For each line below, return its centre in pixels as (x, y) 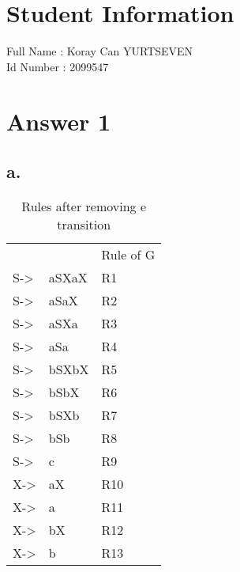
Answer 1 (59, 121)
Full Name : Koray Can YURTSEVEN (100, 51)
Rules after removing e (84, 206)
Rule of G (128, 254)
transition (84, 224)
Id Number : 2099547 (58, 66)
